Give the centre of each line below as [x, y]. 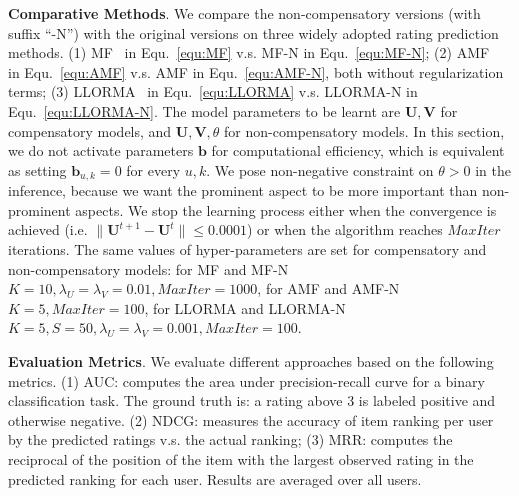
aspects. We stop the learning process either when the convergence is [286, 209]
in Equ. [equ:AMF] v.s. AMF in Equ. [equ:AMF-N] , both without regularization [256, 71]
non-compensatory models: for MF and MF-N [148, 268]
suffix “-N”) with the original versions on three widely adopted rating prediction [253, 32]
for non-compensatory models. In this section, [364, 130]
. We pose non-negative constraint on [320, 169]
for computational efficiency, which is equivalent [358, 150]
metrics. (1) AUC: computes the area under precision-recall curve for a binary [246, 380]
